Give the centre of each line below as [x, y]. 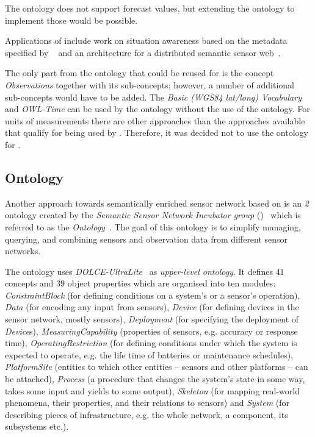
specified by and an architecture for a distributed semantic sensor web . [143, 52]
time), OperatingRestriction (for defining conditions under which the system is [151, 343]
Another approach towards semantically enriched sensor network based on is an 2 [157, 203]
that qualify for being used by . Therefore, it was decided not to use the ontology [157, 133]
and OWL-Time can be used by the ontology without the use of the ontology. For [157, 109]
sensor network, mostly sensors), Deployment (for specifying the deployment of [152, 319]
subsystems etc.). [37, 426]
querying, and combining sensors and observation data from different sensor [147, 239]
